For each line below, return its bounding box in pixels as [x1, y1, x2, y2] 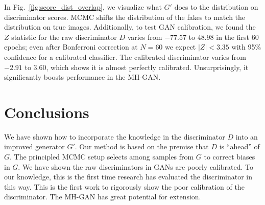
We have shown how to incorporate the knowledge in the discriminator [4, 131, 225, 142]
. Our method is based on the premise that [75, 141, 209, 152]
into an [235, 131, 258, 142]
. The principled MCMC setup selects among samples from [10, 151, 194, 162]
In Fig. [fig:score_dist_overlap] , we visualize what [4, 2, 162, 12]
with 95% [231, 41, 261, 52]
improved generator [4, 141, 65, 152]
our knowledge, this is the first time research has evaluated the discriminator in [4, 171, 253, 182]
